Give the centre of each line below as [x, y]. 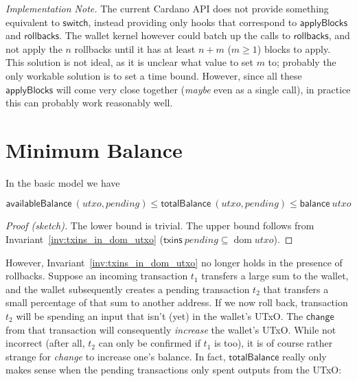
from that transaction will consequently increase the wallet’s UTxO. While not [171, 329]
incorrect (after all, [45, 343]
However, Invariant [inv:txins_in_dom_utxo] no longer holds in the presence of [174, 262]
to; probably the [302, 62]
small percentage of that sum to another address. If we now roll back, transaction [177, 302]
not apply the [34, 48]
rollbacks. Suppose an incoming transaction [97, 276]
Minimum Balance [94, 149]
